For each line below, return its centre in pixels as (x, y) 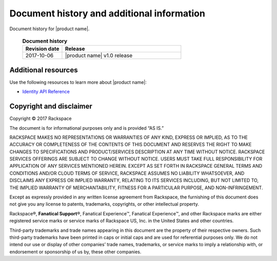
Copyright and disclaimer (51, 106)
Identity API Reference (46, 92)
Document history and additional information (107, 13)
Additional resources (44, 70)
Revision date (42, 49)
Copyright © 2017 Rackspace (41, 118)
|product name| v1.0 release (99, 55)
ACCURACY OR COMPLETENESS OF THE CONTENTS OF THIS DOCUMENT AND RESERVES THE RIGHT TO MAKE (131, 145)
